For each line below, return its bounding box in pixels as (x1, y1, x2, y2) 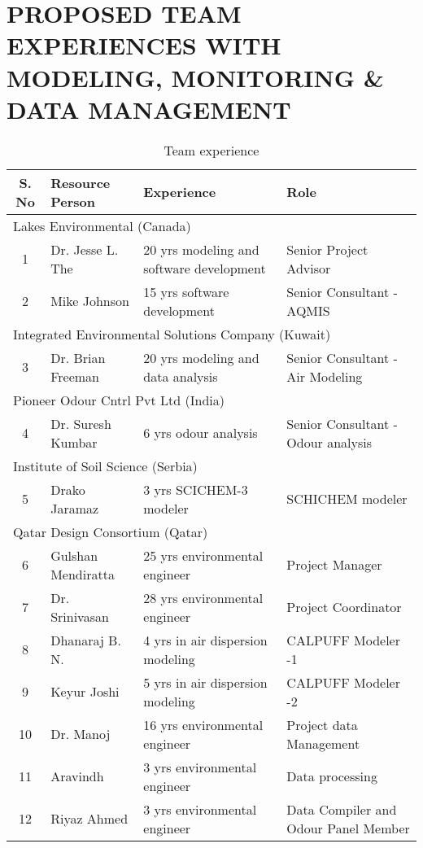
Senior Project (286, 239, 368, 259)
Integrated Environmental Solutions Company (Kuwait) (13, 324, 331, 343)
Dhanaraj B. (50, 630, 121, 649)
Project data (286, 715, 358, 734)
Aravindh (50, 767, 104, 786)
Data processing (286, 767, 377, 786)
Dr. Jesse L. (50, 239, 119, 259)
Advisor (286, 258, 331, 278)
